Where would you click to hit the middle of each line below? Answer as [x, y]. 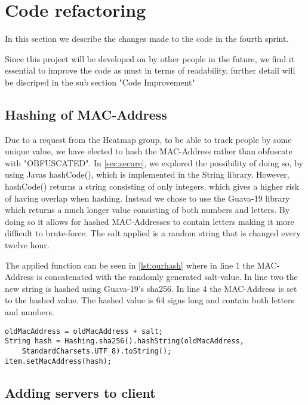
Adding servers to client [80, 392]
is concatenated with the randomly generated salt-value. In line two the [167, 277]
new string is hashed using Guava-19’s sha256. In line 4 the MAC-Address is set [151, 288]
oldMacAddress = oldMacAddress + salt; [84, 331]
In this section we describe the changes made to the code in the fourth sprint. [147, 39]
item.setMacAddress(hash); [58, 361]
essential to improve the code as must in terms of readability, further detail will [150, 70]
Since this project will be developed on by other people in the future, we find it [150, 58]
